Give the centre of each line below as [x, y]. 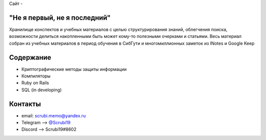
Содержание [30, 57]
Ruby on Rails [35, 83]
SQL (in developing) [42, 90]
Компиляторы [36, 76]
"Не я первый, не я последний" [60, 17]
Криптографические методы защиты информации [74, 69]
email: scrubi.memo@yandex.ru [54, 115]
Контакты [25, 104]
